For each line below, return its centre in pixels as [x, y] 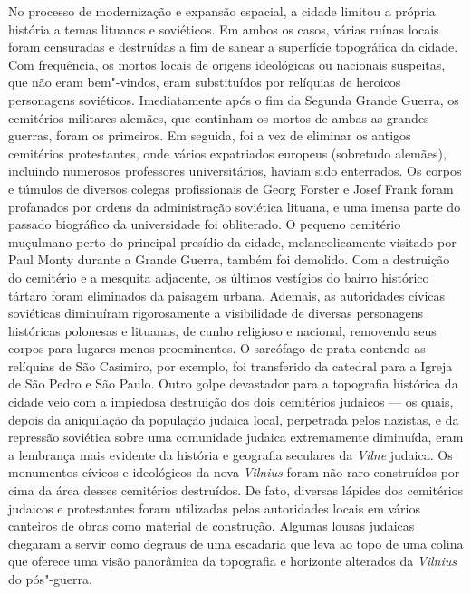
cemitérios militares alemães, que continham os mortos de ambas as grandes [219, 117]
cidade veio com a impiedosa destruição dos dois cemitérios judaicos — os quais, [231, 402]
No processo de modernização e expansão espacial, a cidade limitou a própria [222, 11]
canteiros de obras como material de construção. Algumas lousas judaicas [211, 526]
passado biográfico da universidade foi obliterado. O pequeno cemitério [205, 224]
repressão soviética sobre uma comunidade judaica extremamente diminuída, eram [236, 437]
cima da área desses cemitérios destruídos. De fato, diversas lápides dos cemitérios [236, 490]
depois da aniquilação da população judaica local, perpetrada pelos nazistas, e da [234, 419]
